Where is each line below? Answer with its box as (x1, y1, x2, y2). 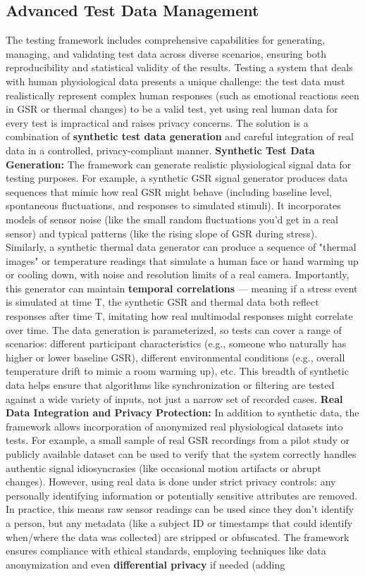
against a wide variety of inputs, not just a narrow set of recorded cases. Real (6, 391, 343, 406)
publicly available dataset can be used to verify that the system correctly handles (6, 447, 357, 461)
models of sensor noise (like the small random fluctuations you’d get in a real (6, 211, 338, 226)
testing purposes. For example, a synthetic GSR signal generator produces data (6, 170, 348, 185)
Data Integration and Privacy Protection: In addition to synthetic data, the (6, 405, 359, 420)
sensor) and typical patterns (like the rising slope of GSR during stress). (6, 225, 318, 240)
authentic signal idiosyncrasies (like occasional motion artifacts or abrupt (6, 460, 321, 475)
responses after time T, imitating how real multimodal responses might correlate (6, 309, 353, 323)
